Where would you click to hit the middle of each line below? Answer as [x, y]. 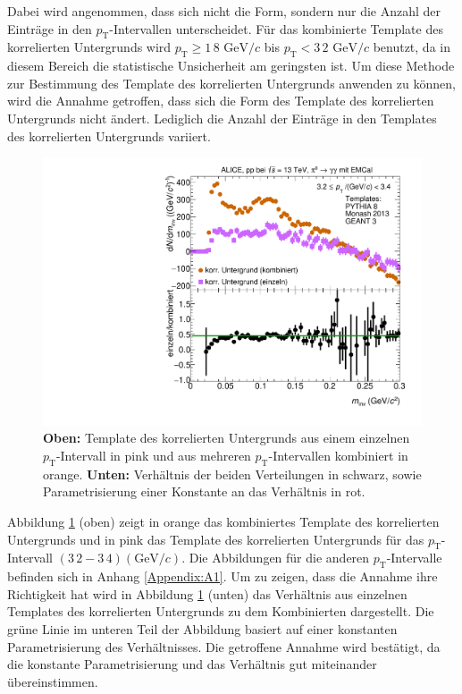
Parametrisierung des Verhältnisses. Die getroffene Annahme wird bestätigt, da [224, 646]
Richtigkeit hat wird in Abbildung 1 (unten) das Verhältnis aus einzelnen [207, 593]
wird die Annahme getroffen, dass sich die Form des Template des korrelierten [221, 101]
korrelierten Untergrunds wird [89, 47]
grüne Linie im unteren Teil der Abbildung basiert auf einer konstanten [202, 628]
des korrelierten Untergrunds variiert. [109, 135]
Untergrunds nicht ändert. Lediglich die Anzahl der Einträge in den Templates [222, 118]
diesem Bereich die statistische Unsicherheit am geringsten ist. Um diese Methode [231, 66]
